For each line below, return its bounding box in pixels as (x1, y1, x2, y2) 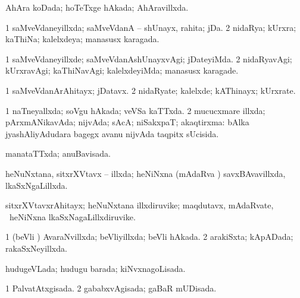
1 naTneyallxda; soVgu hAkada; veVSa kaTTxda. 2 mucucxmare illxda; (5, 104, 265, 116)
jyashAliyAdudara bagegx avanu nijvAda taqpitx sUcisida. (5, 127, 219, 140)
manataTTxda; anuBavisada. (5, 147, 111, 160)
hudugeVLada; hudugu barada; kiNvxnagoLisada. (5, 262, 186, 274)
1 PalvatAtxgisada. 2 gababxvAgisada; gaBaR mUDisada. (5, 282, 217, 294)
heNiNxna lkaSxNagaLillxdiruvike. (9, 210, 136, 223)
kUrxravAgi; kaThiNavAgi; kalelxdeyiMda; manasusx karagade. (5, 64, 239, 77)
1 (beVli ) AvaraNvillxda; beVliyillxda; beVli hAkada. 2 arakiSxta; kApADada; (5, 230, 293, 243)
